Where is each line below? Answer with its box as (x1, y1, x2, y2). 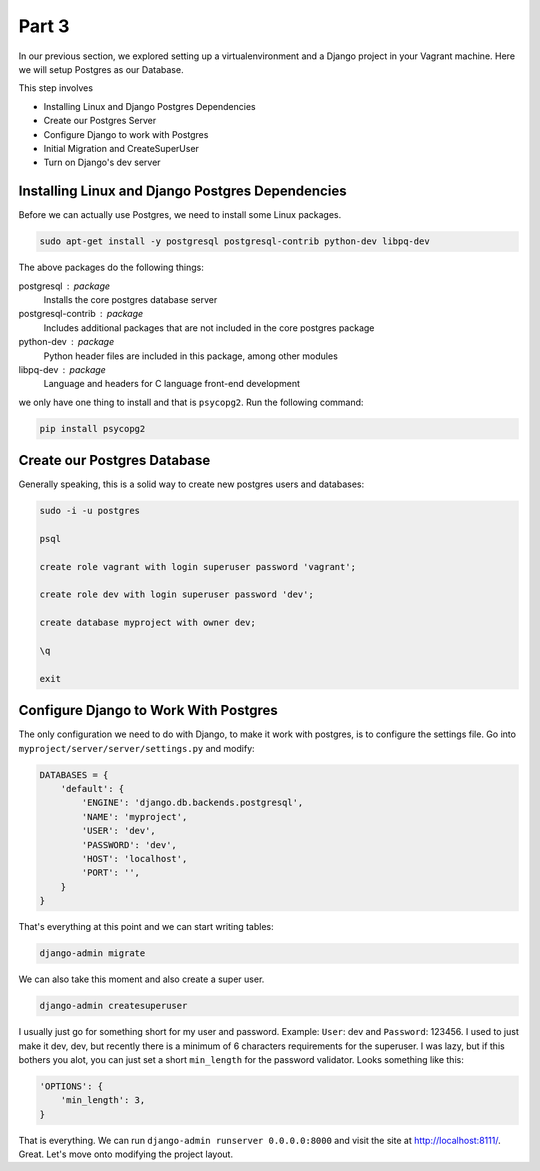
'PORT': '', (81, 867, 140, 879)
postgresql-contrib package (18, 308, 144, 320)
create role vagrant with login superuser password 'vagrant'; (39, 561, 357, 572)
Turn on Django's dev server (43, 156, 161, 169)
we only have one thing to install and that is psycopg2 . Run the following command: (18, 396, 364, 408)
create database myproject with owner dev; (39, 617, 257, 629)
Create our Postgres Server (43, 115, 157, 127)
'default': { (60, 783, 125, 795)
